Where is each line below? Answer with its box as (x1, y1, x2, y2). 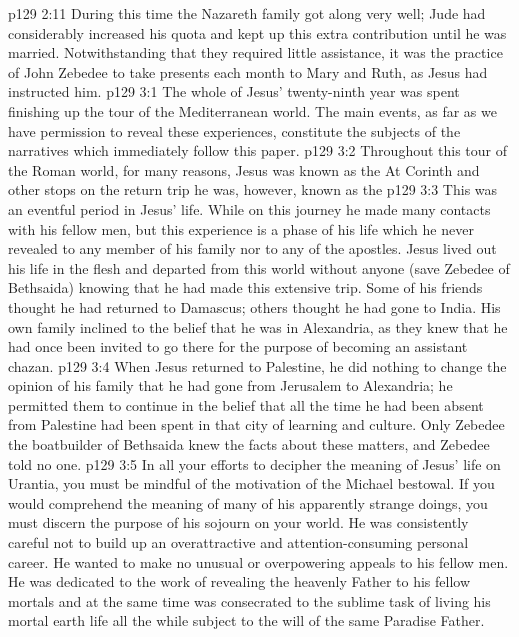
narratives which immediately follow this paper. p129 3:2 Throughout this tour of (8, 140, 508, 161)
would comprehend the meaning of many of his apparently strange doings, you (8, 492, 488, 513)
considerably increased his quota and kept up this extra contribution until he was (8, 22, 507, 43)
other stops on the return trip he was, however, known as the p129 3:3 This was (8, 179, 498, 200)
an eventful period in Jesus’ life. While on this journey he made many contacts (8, 198, 491, 219)
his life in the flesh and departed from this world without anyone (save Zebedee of (8, 257, 510, 278)
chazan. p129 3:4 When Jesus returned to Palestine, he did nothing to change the (8, 355, 507, 376)
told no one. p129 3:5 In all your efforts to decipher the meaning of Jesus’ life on (8, 453, 501, 474)
